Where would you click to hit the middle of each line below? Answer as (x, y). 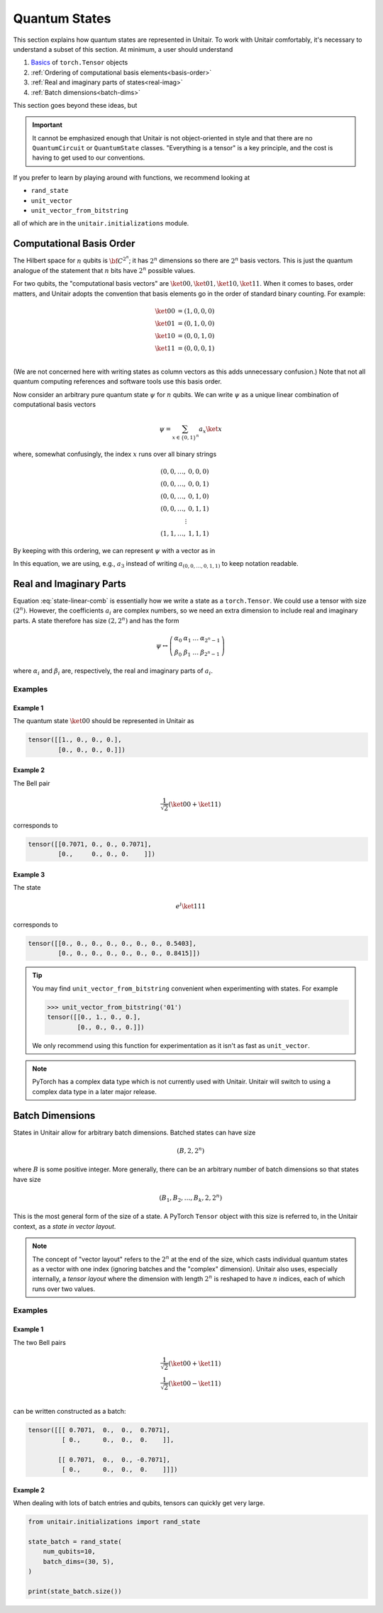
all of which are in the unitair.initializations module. (101, 223)
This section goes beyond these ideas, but (75, 105)
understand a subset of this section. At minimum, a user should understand (123, 49)
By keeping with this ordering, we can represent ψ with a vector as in (114, 550)
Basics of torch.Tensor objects (79, 62)
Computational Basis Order (74, 244)
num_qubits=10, (69, 1552)
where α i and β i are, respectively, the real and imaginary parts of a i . (113, 672)
